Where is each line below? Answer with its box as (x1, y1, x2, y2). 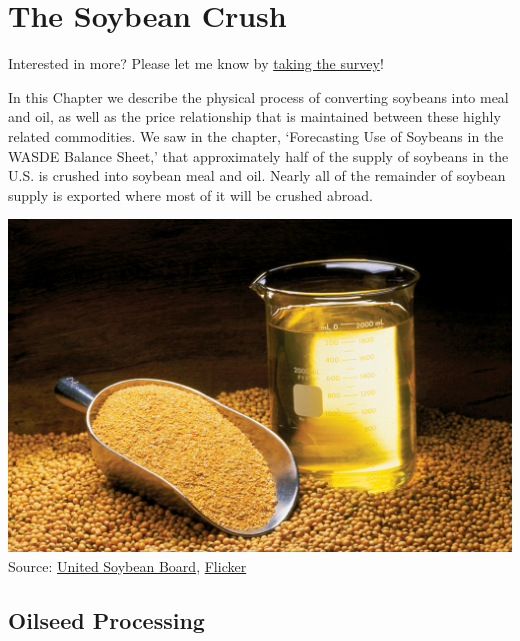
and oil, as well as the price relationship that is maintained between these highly (8, 106, 501, 127)
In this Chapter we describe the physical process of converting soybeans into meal (8, 86, 509, 107)
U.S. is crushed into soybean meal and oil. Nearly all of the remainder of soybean (8, 165, 506, 186)
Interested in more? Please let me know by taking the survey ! (8, 53, 384, 74)
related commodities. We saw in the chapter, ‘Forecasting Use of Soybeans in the (8, 125, 504, 146)
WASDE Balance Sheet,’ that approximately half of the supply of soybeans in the (8, 145, 509, 166)
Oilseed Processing (8, 604, 205, 635)
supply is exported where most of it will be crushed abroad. (8, 184, 373, 205)
